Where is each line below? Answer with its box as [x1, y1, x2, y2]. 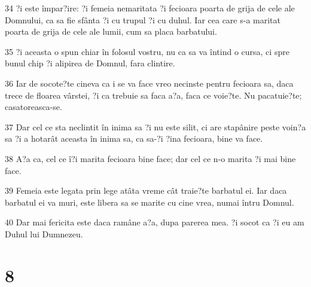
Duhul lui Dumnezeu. [5, 227, 83, 240]
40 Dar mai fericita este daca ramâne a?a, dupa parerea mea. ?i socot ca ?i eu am [5, 216, 304, 228]
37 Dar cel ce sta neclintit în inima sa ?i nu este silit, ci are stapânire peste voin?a [5, 120, 306, 133]
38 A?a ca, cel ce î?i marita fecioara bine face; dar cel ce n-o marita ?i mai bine [5, 152, 296, 164]
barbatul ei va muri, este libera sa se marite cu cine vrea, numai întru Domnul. [5, 196, 294, 208]
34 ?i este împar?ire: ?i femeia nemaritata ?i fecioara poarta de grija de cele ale [5, 2, 295, 14]
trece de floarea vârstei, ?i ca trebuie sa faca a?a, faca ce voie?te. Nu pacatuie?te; [5, 88, 302, 101]
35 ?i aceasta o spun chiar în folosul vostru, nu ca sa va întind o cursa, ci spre [5, 45, 289, 57]
